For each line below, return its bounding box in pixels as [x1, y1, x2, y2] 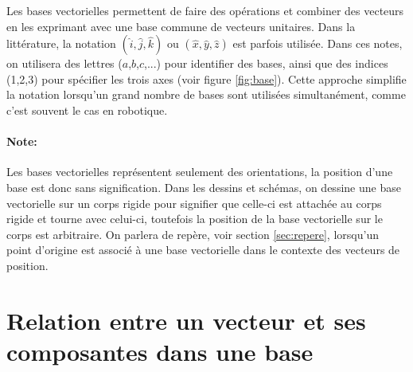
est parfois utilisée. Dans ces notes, [232, 35, 403, 52]
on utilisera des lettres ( [6, 55, 123, 72]
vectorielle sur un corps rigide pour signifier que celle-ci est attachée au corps [6, 194, 382, 211]
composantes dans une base [6, 335, 314, 367]
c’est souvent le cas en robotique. [6, 101, 168, 118]
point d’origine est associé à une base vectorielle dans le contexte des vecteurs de [6, 241, 400, 258]
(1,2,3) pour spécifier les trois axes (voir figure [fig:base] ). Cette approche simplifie [6, 70, 407, 87]
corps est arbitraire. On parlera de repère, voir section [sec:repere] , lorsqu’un [6, 225, 379, 242]
